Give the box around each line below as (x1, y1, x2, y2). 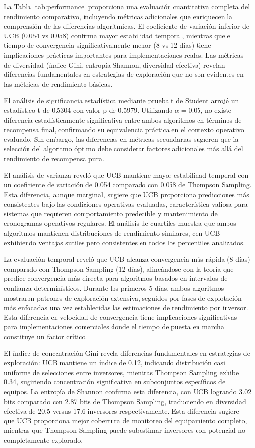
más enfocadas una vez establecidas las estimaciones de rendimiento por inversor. (4, 302, 248, 312)
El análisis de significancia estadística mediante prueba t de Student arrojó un (4, 95, 239, 105)
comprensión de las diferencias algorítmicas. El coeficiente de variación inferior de (4, 21, 249, 31)
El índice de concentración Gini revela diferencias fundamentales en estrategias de (4, 347, 250, 358)
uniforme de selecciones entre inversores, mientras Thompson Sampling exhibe (4, 367, 239, 377)
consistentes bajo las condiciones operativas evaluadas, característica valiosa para (4, 199, 248, 209)
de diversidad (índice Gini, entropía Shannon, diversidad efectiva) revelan (4, 59, 225, 69)
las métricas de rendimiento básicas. (4, 78, 113, 89)
